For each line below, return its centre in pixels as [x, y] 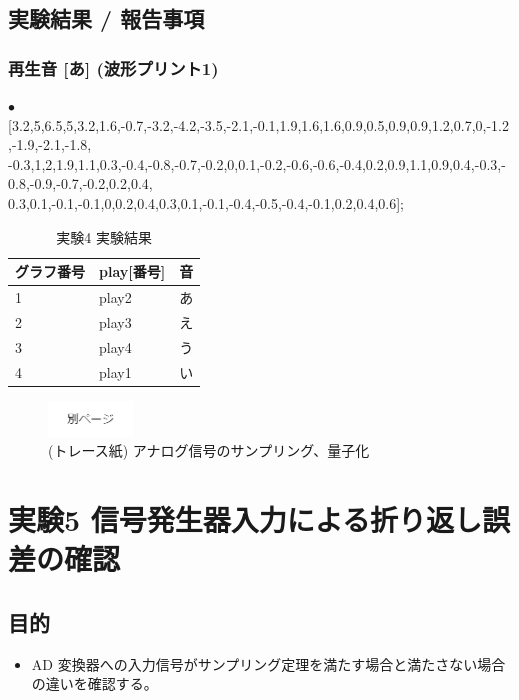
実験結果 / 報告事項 [106, 18]
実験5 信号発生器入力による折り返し [245, 518]
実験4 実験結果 [104, 236]
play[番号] [132, 271]
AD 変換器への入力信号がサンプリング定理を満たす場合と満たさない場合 [268, 663]
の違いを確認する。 [94, 683]
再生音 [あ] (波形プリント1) [113, 67]
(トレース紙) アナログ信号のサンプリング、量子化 [209, 450]
